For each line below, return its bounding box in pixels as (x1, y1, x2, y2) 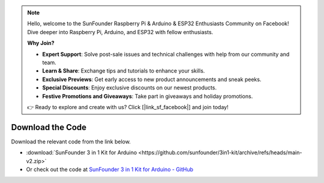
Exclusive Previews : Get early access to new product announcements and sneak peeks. (42, 76, 262, 83)
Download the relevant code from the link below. (11, 138, 131, 145)
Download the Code (11, 122, 87, 132)
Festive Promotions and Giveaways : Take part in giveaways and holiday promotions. (42, 92, 253, 100)
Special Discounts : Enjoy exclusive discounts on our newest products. (42, 84, 217, 91)
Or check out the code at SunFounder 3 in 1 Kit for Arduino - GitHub (26, 166, 194, 173)
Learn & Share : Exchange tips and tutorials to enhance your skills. (42, 67, 205, 74)
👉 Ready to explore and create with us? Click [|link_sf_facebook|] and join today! (27, 103, 229, 110)
